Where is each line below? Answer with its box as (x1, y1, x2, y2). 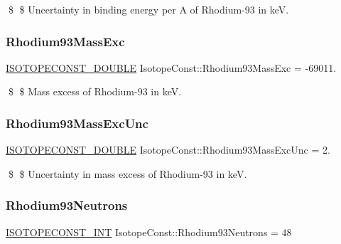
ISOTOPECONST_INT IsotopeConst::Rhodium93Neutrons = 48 (6, 224, 292, 239)
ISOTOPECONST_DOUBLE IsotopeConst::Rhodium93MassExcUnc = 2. (6, 142, 330, 157)
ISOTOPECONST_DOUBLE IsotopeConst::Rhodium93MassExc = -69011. (6, 60, 337, 75)
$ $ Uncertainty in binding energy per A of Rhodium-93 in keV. (8, 2, 289, 16)
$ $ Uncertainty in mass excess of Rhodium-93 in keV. (8, 166, 247, 181)
